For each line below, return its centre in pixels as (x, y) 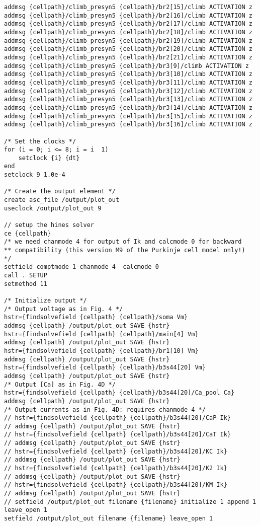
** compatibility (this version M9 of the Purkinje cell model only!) (125, 250)
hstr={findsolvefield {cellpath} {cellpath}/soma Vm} (96, 317)
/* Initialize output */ (46, 300)
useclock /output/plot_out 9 (53, 208)
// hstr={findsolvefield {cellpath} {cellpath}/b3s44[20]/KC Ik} (116, 451)
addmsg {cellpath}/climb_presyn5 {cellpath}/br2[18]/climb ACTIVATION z (128, 32)
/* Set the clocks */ (40, 141)
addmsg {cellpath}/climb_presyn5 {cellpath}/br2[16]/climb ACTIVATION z (128, 15)
